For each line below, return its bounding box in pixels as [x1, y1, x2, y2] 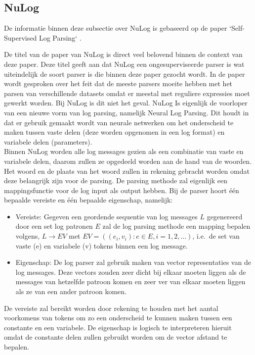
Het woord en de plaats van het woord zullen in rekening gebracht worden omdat [4, 165, 250, 176]
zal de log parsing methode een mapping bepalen [102, 221, 251, 231]
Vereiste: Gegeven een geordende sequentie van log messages [15, 211, 198, 221]
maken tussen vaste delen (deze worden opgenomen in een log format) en [4, 127, 225, 137]
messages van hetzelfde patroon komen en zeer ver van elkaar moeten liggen [15, 276, 246, 287]
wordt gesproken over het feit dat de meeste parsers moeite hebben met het [4, 78, 233, 89]
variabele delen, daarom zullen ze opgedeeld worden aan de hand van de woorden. [4, 155, 252, 166]
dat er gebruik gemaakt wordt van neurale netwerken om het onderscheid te [4, 117, 234, 127]
